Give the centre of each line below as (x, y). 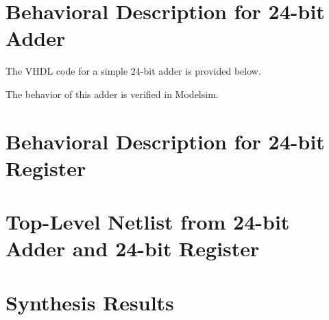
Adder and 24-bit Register (133, 248)
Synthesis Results (90, 302)
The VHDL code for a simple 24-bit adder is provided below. (133, 71)
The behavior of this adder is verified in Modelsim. (112, 94)
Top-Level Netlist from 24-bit (148, 222)
